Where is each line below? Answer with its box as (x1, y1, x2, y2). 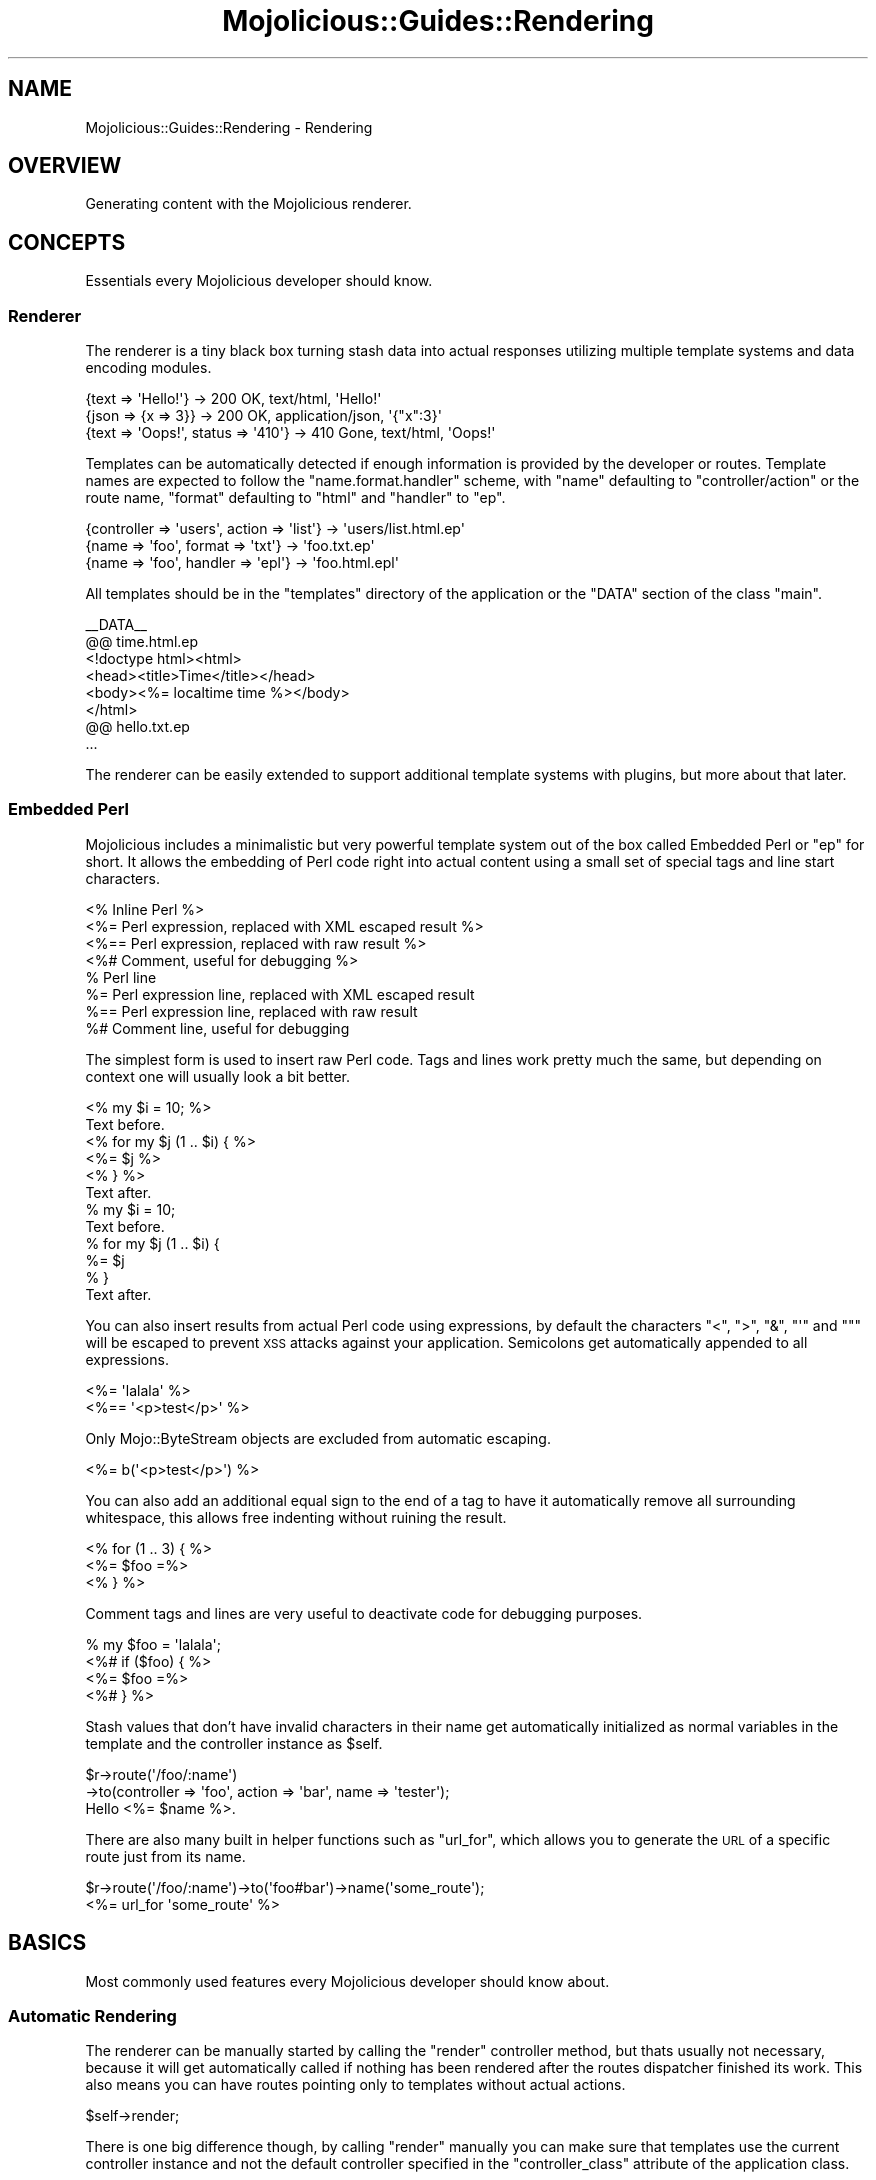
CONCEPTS (8, 229, 126, 255)
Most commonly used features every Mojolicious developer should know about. (85, 1972, 610, 1990)
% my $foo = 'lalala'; (85, 1635, 221, 1653)
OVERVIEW (8, 153, 122, 179)
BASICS (8, 1930, 87, 1956)
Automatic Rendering (8, 2006, 177, 2026)
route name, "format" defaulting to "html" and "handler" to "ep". (85, 489, 506, 507)
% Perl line (85, 968, 157, 986)
